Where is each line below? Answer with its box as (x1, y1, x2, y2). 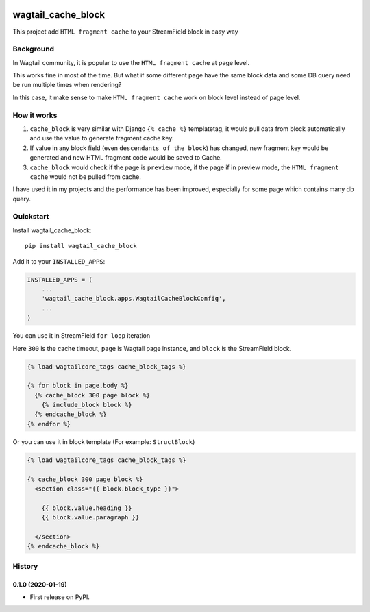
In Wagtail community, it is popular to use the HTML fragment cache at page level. (12, 58, 250, 66)
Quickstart (12, 212, 49, 221)
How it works (12, 110, 58, 120)
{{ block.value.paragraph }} (41, 514, 140, 522)
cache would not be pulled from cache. (29, 172, 142, 181)
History (12, 561, 38, 571)
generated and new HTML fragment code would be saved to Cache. (29, 154, 222, 162)
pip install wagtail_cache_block (25, 242, 137, 250)
